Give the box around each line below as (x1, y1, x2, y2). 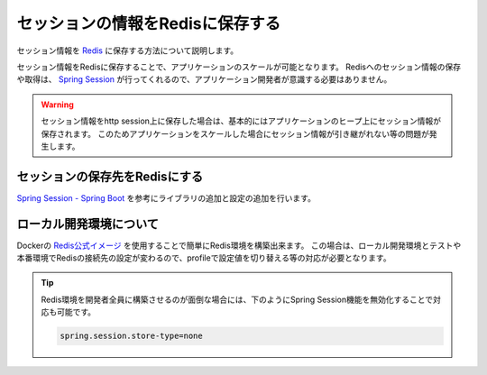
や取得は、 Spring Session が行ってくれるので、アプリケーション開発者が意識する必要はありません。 (16, 74, 392, 85)
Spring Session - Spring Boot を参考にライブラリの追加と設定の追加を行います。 (16, 192, 316, 203)
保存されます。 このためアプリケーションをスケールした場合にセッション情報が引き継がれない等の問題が (41, 128, 430, 139)
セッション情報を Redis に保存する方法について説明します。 (16, 45, 239, 56)
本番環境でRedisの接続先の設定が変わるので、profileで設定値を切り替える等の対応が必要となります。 (16, 252, 391, 263)
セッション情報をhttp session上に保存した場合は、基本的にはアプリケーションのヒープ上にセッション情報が (41, 115, 442, 126)
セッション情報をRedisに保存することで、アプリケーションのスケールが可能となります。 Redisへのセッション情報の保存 (16, 61, 462, 72)
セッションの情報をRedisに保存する (16, 14, 281, 33)
